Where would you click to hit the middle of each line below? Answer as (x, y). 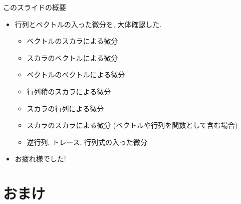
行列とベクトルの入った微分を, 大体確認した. (88, 24)
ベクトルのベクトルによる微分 (76, 74)
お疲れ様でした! (40, 159)
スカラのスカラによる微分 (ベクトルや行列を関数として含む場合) (132, 125)
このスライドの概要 (35, 7)
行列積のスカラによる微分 (69, 91)
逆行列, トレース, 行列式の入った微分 (87, 142)
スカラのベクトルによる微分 (72, 57)
